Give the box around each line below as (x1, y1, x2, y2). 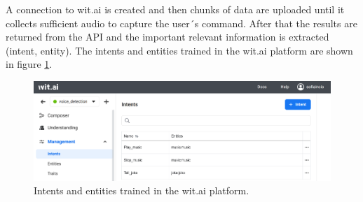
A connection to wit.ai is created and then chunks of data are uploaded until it (6, 2, 345, 16)
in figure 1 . (6, 57, 53, 71)
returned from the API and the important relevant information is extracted (6, 29, 329, 44)
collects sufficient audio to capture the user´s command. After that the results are (6, 15, 357, 30)
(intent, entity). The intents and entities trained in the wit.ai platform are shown (6, 43, 353, 57)
